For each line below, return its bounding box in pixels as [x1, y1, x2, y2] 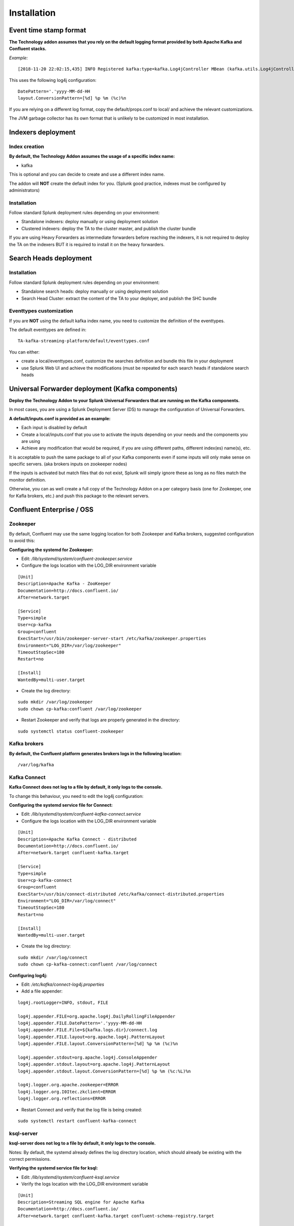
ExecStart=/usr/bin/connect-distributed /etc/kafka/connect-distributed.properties [18, 891, 225, 897]
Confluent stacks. [9, 46, 47, 51]
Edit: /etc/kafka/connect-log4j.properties [21, 981, 105, 987]
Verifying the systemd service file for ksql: [9, 1165, 98, 1171]
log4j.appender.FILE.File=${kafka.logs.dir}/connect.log [18, 1027, 158, 1033]
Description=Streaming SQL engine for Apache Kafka [18, 1199, 145, 1205]
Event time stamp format [9, 26, 86, 34]
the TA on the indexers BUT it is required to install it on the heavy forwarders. [9, 241, 165, 247]
